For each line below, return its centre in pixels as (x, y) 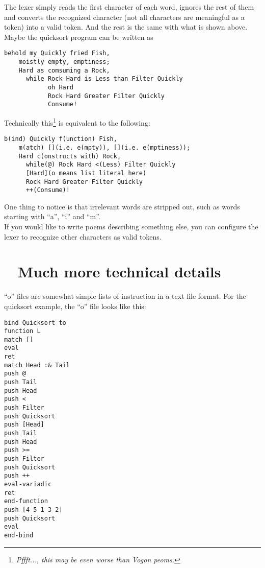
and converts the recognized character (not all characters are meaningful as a (124, 17)
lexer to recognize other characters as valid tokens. (83, 236)
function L (22, 331)
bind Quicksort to (35, 323)
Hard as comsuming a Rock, (64, 70)
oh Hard (61, 87)
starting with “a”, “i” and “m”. (52, 216)
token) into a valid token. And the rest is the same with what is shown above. (126, 27)
